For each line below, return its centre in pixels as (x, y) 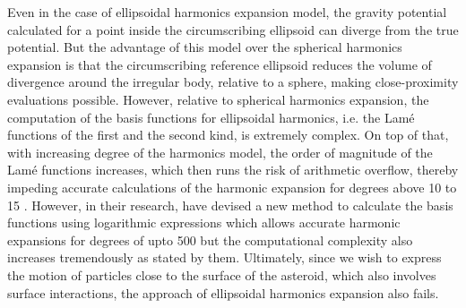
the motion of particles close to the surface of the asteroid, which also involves (222, 274)
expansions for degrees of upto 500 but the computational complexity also (210, 240)
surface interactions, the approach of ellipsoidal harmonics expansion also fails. (223, 292)
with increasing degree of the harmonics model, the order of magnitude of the (220, 152)
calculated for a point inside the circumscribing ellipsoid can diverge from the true (233, 29)
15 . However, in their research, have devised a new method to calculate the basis (230, 205)
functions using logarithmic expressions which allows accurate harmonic (204, 222)
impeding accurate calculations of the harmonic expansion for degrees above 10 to (232, 187)
